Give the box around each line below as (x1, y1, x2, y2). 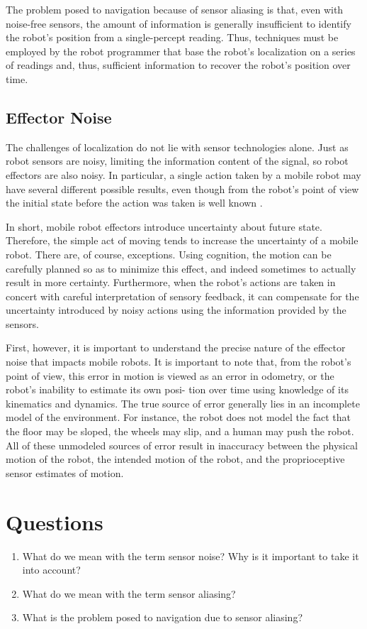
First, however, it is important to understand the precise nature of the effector (6, 340, 346, 355)
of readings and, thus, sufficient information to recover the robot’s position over (6, 58, 351, 72)
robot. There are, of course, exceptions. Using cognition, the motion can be (6, 246, 332, 261)
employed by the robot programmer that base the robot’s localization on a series (6, 43, 356, 58)
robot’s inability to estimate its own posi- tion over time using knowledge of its (6, 382, 349, 397)
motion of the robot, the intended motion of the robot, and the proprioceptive (6, 452, 345, 466)
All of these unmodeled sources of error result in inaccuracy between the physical (6, 437, 358, 452)
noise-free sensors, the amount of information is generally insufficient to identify (6, 16, 351, 31)
